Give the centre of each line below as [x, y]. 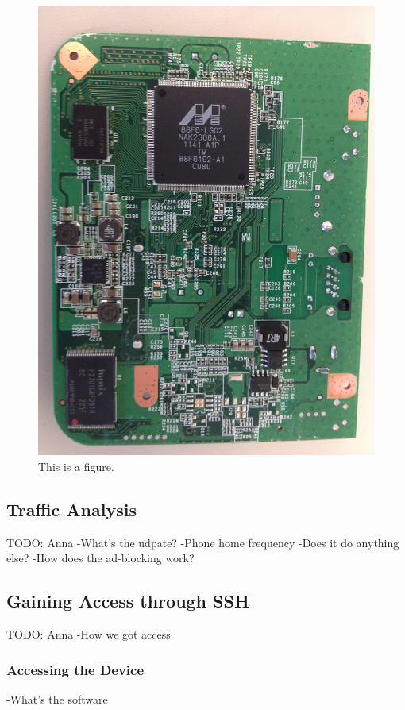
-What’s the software [57, 698]
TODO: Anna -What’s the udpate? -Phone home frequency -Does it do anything [203, 542]
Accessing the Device [75, 669]
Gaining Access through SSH [128, 601]
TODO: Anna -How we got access [89, 634]
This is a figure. [76, 466]
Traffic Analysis [71, 509]
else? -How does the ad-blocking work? [100, 558]
